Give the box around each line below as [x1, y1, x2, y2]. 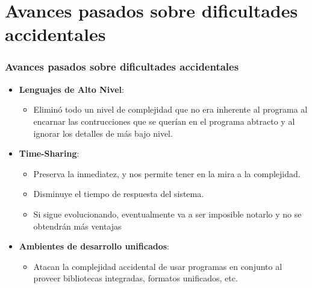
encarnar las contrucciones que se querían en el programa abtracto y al [33, 114, 295, 127]
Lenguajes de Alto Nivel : [19, 83, 124, 95]
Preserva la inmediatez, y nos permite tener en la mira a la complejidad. [33, 167, 301, 180]
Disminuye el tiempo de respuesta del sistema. [33, 187, 204, 200]
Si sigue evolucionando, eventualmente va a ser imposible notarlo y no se [33, 207, 302, 220]
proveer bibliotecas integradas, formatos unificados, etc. [33, 272, 238, 284]
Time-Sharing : [19, 147, 80, 160]
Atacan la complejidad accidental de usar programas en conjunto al [33, 260, 282, 272]
